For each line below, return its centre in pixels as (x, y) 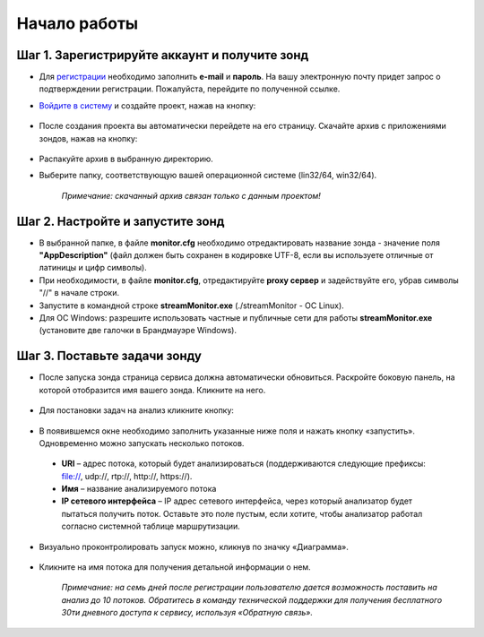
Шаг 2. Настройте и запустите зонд (121, 221)
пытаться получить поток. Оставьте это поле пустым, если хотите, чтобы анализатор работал (242, 513)
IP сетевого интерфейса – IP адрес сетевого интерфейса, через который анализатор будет (237, 501)
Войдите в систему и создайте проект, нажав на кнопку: (147, 105)
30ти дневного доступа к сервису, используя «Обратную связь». (187, 613)
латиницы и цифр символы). (93, 268)
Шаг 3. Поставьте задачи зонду (109, 356)
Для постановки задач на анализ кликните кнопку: (137, 410)
